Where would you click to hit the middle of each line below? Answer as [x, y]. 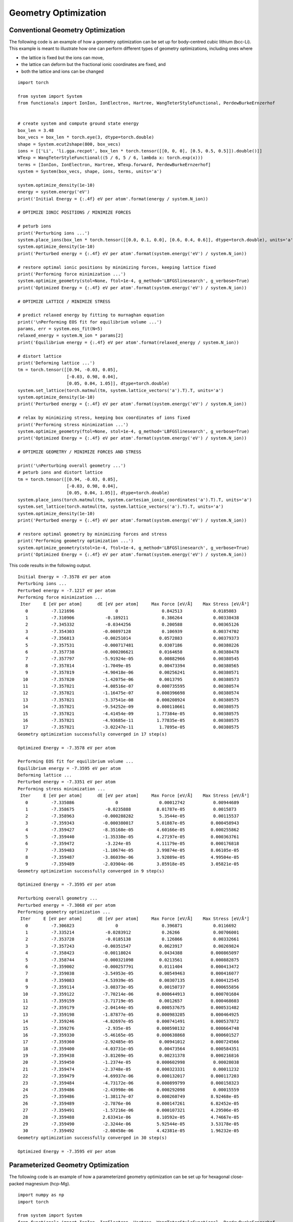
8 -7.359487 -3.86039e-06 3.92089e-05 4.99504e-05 [132, 857]
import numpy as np [41, 1195]
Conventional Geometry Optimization [67, 30]
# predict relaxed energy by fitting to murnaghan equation [91, 315]
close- [237, 1177]
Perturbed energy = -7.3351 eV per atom [67, 782]
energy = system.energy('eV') [54, 192]
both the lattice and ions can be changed [63, 71]
